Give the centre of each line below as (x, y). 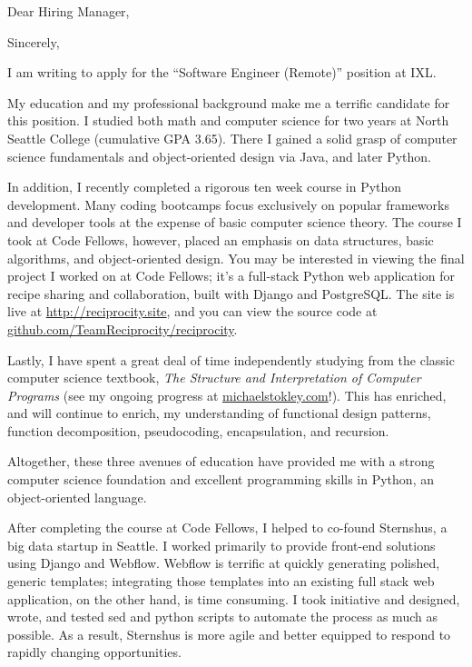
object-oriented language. (77, 497)
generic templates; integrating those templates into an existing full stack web (221, 581)
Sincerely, (34, 41)
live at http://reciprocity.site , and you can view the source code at (192, 311)
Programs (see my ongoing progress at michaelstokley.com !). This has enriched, (227, 395)
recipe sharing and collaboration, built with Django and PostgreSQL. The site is (231, 293)
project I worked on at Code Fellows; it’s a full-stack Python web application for (231, 276)
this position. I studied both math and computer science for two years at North (228, 120)
